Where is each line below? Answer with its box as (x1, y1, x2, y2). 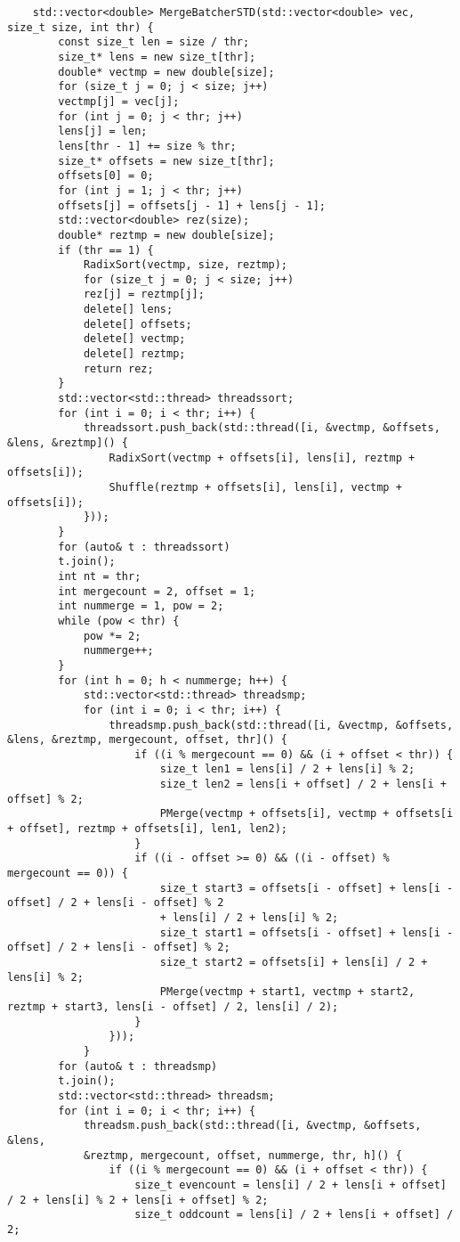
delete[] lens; (83, 303, 174, 316)
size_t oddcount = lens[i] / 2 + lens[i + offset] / (134, 1208, 454, 1222)
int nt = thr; (58, 569, 141, 583)
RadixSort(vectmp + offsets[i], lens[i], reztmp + (109, 451, 416, 464)
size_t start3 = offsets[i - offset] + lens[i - (159, 881, 454, 895)
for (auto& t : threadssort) (58, 540, 230, 553)
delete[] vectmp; (83, 332, 186, 346)
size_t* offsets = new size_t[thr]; (58, 154, 275, 168)
